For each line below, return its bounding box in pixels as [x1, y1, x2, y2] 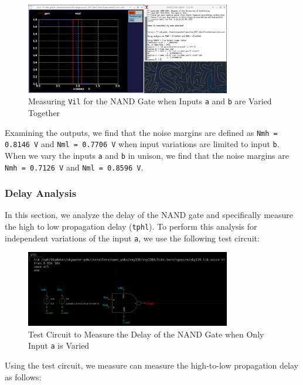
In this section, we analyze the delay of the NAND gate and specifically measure [5, 209, 294, 221]
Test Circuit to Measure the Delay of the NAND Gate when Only [28, 328, 264, 340]
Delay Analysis [5, 186, 77, 200]
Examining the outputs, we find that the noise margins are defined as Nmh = [5, 126, 278, 138]
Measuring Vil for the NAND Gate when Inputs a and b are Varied [28, 95, 272, 107]
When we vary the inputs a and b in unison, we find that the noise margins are [5, 149, 289, 161]
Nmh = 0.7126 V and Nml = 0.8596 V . [5, 161, 144, 173]
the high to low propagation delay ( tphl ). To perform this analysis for [5, 220, 257, 232]
